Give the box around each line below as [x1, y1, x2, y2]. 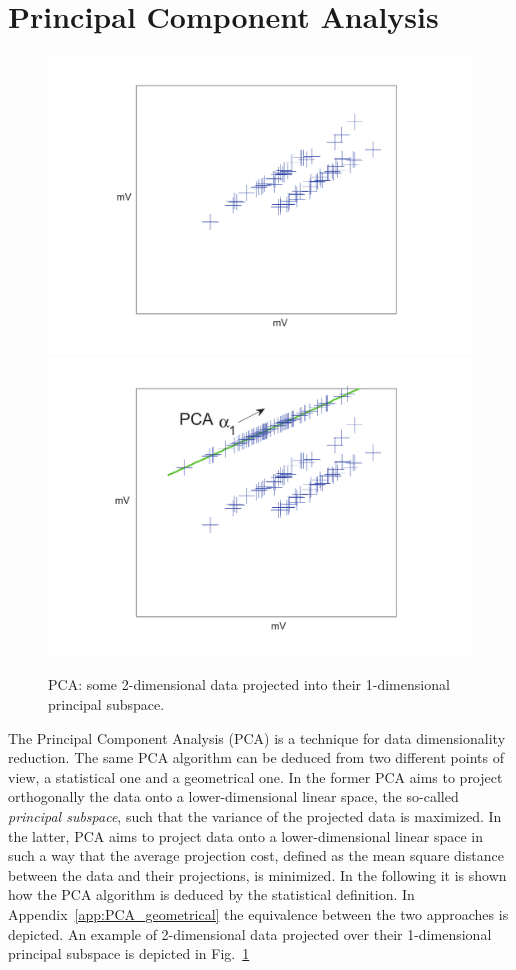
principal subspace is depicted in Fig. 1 [8, 943, 250, 964]
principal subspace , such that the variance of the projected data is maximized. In [8, 805, 502, 826]
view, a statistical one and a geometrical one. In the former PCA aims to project [8, 766, 503, 787]
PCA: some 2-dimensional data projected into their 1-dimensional [48, 674, 450, 695]
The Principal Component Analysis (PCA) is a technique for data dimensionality [8, 727, 506, 748]
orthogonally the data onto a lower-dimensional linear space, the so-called [8, 786, 459, 807]
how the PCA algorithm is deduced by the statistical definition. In [8, 884, 415, 905]
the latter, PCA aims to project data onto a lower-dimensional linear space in [8, 825, 484, 846]
